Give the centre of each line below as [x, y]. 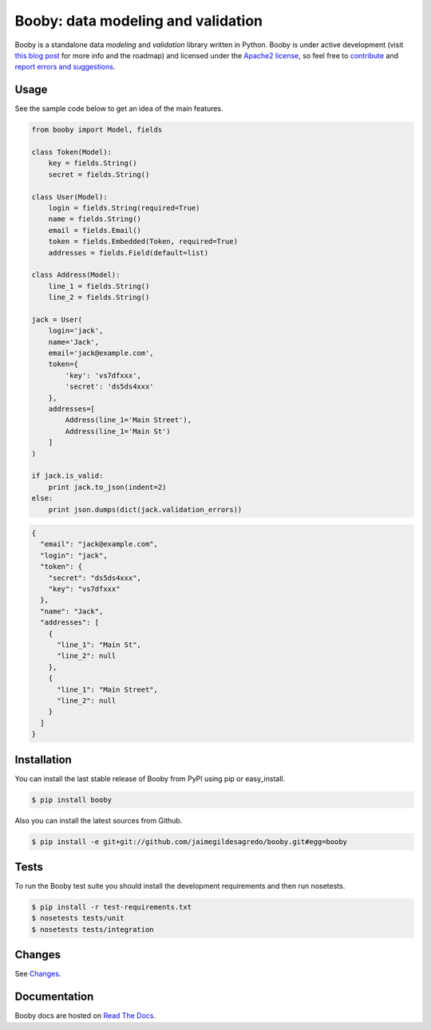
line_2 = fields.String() [99, 298]
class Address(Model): [76, 275]
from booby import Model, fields [97, 130]
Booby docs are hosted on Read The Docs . [85, 1016]
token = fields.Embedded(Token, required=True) [143, 242]
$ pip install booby [71, 799]
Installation [43, 759]
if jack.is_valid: [67, 476]
